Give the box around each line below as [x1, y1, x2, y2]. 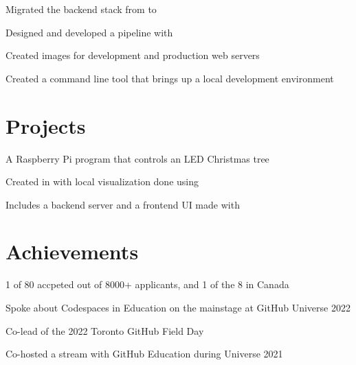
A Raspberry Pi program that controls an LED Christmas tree [5, 151, 269, 165]
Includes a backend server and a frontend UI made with [5, 197, 240, 211]
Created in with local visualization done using [5, 174, 199, 189]
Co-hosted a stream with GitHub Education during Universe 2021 [5, 346, 283, 361]
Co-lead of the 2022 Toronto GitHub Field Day [5, 323, 204, 338]
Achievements [5, 237, 139, 266]
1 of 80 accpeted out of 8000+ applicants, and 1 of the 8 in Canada [5, 277, 289, 292]
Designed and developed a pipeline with [5, 25, 173, 39]
